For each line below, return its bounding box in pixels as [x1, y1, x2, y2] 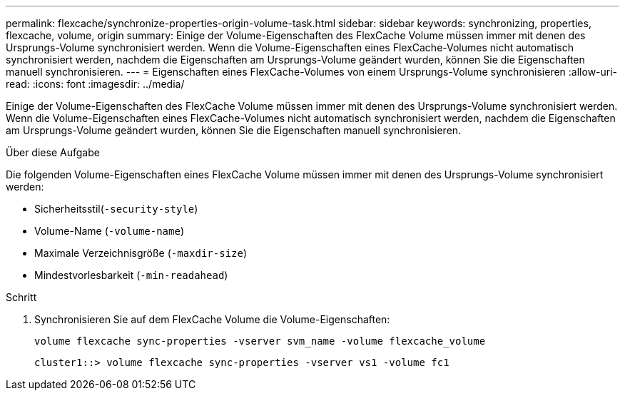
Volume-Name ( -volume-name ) [34, 225, 185, 237]
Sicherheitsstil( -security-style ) [34, 203, 198, 215]
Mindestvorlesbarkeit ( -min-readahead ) [34, 269, 228, 281]
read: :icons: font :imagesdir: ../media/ [6, 78, 185, 90]
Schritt [6, 291, 37, 303]
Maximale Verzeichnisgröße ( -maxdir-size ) [34, 247, 248, 259]
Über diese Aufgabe [6, 146, 100, 158]
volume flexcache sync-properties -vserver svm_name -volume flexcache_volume [34, 335, 486, 347]
